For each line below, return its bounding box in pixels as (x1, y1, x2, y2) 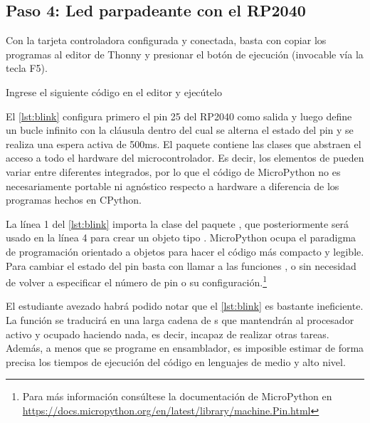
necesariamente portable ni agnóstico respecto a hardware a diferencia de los (6, 178, 339, 193)
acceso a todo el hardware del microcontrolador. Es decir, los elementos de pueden (6, 150, 364, 165)
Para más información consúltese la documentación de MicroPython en (22, 389, 332, 404)
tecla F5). (6, 61, 48, 75)
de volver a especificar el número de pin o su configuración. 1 (6, 273, 268, 289)
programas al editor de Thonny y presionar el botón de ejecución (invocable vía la (6, 46, 364, 61)
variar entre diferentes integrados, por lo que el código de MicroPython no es (6, 164, 341, 179)
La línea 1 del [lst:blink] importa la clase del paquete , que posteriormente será (6, 216, 349, 231)
